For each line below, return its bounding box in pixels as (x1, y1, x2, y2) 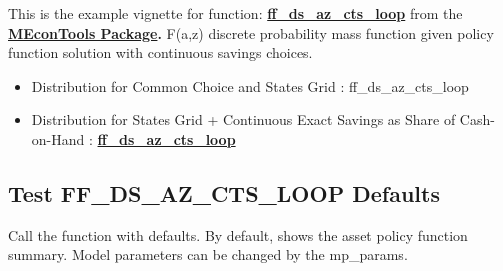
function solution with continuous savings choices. (8, 42, 313, 63)
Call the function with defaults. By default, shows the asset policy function (8, 224, 468, 245)
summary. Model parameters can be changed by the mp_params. (8, 244, 408, 265)
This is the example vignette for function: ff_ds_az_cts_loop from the (8, 3, 463, 23)
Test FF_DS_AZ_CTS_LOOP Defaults (8, 177, 440, 208)
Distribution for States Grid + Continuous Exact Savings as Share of (31, 109, 456, 130)
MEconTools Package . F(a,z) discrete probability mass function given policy (8, 22, 494, 43)
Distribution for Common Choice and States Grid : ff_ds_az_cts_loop (31, 75, 469, 96)
